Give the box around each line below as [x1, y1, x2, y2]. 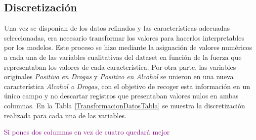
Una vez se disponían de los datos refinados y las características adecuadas [4, 23, 230, 33]
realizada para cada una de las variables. [4, 110, 127, 120]
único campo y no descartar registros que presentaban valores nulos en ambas [4, 91, 239, 101]
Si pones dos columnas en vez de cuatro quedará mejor [4, 127, 170, 137]
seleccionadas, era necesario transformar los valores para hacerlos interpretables [4, 32, 244, 43]
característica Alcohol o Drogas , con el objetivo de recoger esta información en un [4, 81, 250, 91]
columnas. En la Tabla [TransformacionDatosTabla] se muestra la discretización [4, 100, 245, 110]
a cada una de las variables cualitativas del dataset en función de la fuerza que [4, 51, 242, 62]
